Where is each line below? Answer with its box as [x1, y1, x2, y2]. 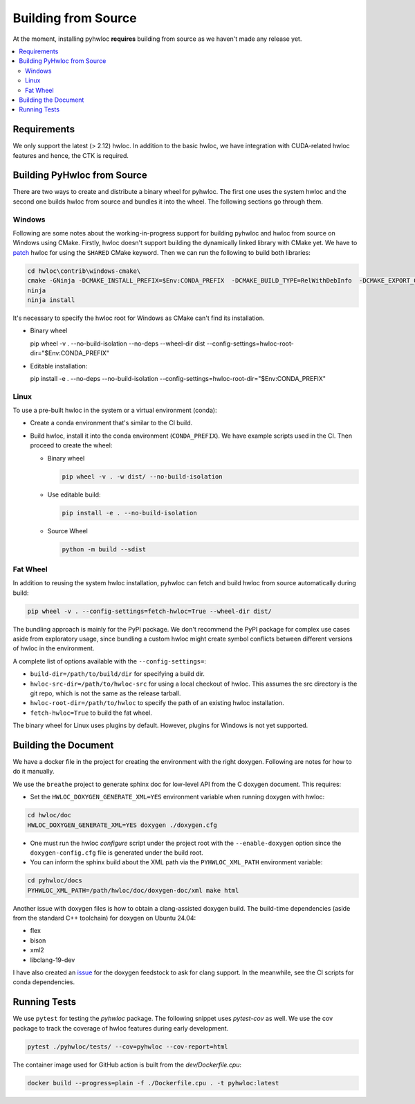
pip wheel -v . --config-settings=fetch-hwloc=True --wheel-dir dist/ [27, 607, 273, 615]
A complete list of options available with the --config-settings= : [12, 657, 207, 665]
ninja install [27, 296, 75, 304]
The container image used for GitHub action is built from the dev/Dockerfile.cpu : [12, 1060, 242, 1069]
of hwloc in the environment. [12, 644, 95, 652]
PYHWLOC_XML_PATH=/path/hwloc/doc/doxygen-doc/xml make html [27, 887, 239, 894]
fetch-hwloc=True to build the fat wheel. [30, 709, 152, 717]
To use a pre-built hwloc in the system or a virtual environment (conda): [12, 406, 217, 415]
